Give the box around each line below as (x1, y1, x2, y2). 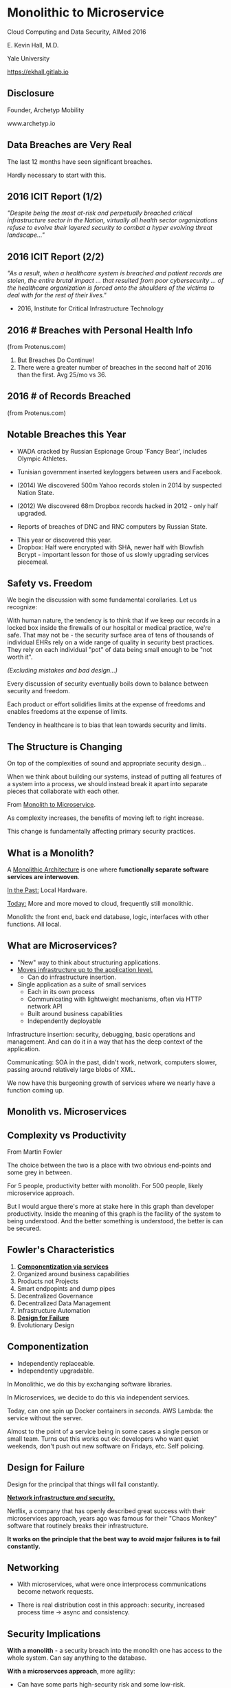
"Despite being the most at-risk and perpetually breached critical (7, 209, 192, 218)
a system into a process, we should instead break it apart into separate (7, 780, 208, 788)
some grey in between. (7, 1168, 72, 1177)
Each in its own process (27, 987, 95, 995)
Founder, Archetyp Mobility (7, 105, 85, 114)
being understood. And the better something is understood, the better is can (7, 1217, 223, 1225)
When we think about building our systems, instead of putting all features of (7, 772, 222, 781)
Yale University (7, 54, 50, 63)
